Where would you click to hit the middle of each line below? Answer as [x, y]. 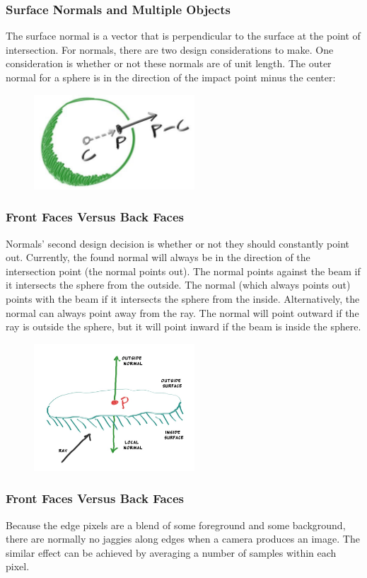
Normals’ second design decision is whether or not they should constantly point [177, 243]
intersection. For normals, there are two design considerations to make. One [170, 49]
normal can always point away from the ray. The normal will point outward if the [182, 312]
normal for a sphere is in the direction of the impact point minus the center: [171, 77]
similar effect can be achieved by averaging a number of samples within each [171, 552]
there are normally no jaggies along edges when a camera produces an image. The [183, 539]
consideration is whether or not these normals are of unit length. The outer [169, 63]
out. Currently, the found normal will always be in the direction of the [158, 257]
